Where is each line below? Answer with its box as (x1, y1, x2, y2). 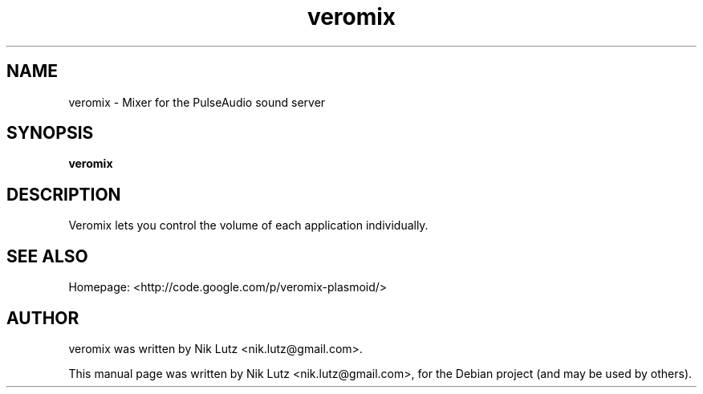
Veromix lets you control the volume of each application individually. (68, 218, 429, 233)
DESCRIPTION (6, 184, 121, 205)
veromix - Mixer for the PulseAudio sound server (68, 95, 326, 109)
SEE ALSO (6, 246, 88, 266)
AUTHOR (6, 307, 79, 328)
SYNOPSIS (6, 123, 94, 144)
